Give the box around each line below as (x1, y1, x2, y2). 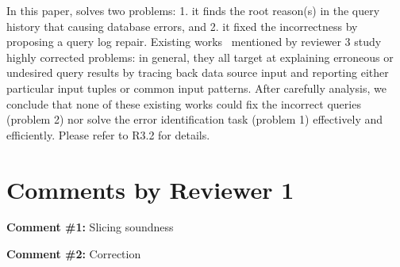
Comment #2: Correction (6, 246, 141, 262)
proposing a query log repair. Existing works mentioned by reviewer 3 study (6, 33, 382, 50)
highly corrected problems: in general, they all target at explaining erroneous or (6, 48, 394, 65)
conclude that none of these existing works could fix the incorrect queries (6, 95, 361, 112)
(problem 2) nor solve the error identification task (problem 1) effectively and (6, 111, 383, 128)
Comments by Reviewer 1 (6, 173, 294, 205)
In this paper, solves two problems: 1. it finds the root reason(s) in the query (6, 2, 380, 18)
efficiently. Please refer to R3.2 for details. (6, 126, 210, 143)
